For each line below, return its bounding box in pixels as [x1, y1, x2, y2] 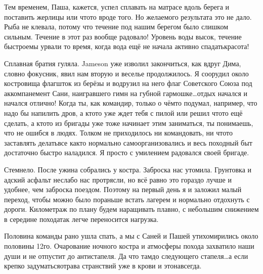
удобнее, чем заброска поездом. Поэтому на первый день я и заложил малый [4, 184, 242, 195]
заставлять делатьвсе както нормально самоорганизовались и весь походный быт [4, 137, 252, 148]
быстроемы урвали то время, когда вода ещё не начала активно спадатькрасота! [4, 41, 249, 52]
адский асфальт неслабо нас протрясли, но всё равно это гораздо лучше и [4, 174, 232, 185]
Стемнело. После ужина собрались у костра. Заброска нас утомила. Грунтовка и [4, 164, 252, 174]
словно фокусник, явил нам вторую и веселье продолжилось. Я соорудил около [4, 68, 249, 78]
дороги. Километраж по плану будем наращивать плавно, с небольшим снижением [4, 204, 259, 214]
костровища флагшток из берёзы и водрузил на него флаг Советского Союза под [4, 78, 252, 88]
